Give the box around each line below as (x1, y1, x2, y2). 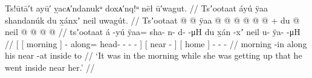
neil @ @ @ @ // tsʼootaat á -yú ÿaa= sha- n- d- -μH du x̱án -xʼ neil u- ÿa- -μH (5, 25, 301, 38)
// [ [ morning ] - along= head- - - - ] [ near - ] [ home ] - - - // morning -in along (5, 37, 307, 50)
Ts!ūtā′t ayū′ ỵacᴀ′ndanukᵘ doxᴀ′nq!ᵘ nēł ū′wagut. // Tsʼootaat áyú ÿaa (5, 2, 268, 14)
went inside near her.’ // (5, 60, 95, 73)
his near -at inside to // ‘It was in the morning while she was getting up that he (5, 49, 302, 62)
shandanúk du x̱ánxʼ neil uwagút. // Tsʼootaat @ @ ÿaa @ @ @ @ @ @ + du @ (5, 13, 300, 26)
